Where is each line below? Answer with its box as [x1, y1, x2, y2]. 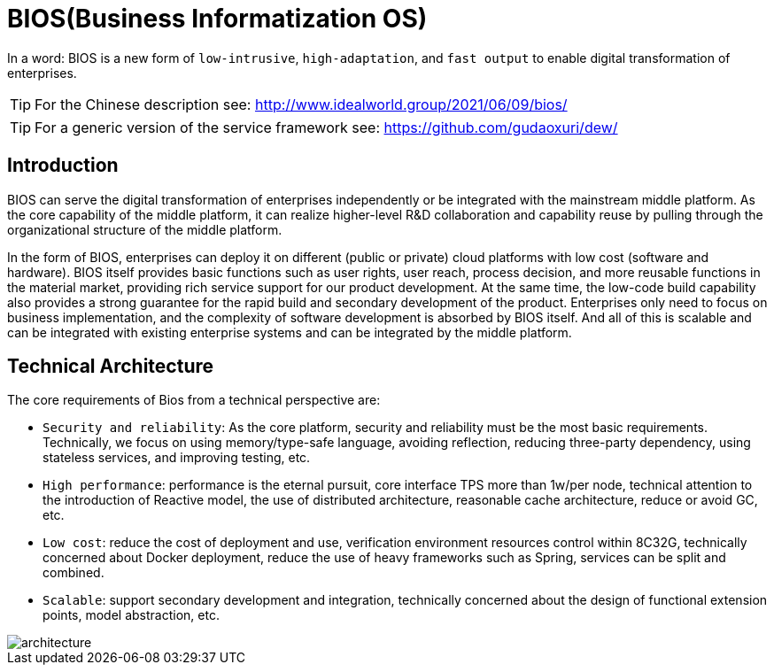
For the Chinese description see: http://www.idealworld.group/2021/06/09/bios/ [35, 95, 568, 113]
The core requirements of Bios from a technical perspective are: [7, 392, 381, 408]
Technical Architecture [7, 355, 213, 378]
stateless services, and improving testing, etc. [43, 450, 311, 466]
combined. [43, 565, 104, 581]
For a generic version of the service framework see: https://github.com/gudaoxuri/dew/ [35, 118, 618, 136]
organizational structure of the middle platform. [7, 221, 283, 237]
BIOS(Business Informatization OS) [7, 4, 428, 34]
